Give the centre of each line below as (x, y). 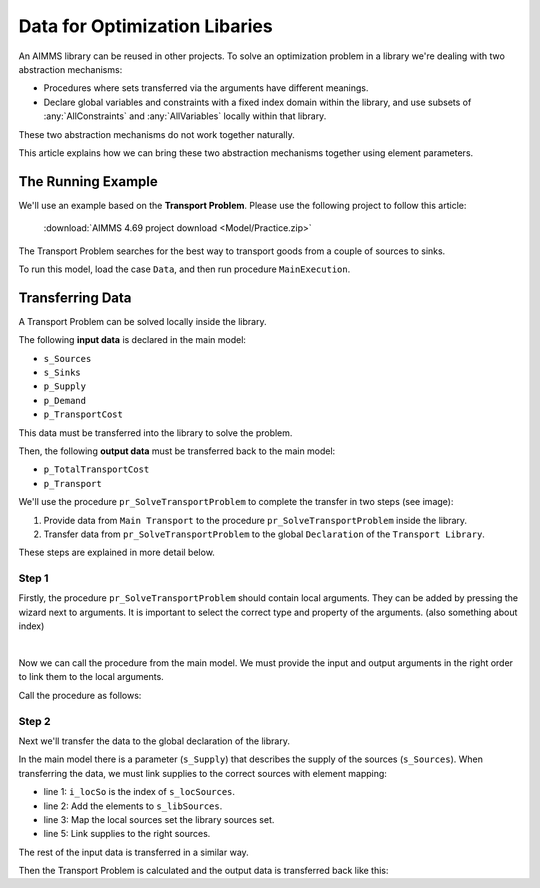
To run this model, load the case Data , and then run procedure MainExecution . (184, 269)
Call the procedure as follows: (80, 695)
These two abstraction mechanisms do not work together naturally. (156, 134)
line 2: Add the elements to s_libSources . (133, 806)
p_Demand (65, 400)
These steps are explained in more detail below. (116, 552)
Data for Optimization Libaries (146, 26)
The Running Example (88, 181)
